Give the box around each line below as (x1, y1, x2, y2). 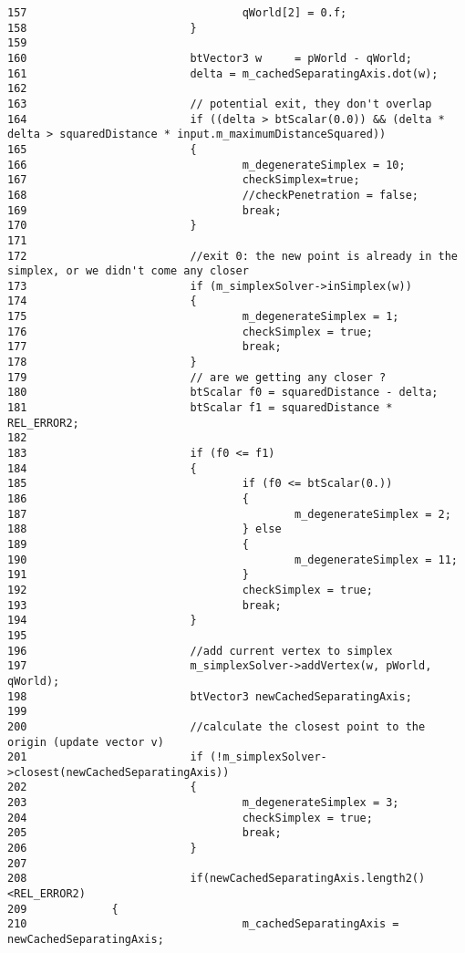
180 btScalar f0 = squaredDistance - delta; (7, 386, 439, 399)
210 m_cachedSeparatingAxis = (7, 917, 399, 931)
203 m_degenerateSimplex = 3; (7, 796, 399, 810)
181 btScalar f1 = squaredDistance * (7, 401, 393, 415)
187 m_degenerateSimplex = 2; (7, 507, 451, 521)
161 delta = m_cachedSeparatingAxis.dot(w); (7, 67, 439, 80)
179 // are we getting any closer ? (7, 370, 387, 384)
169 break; (7, 203, 282, 217)
